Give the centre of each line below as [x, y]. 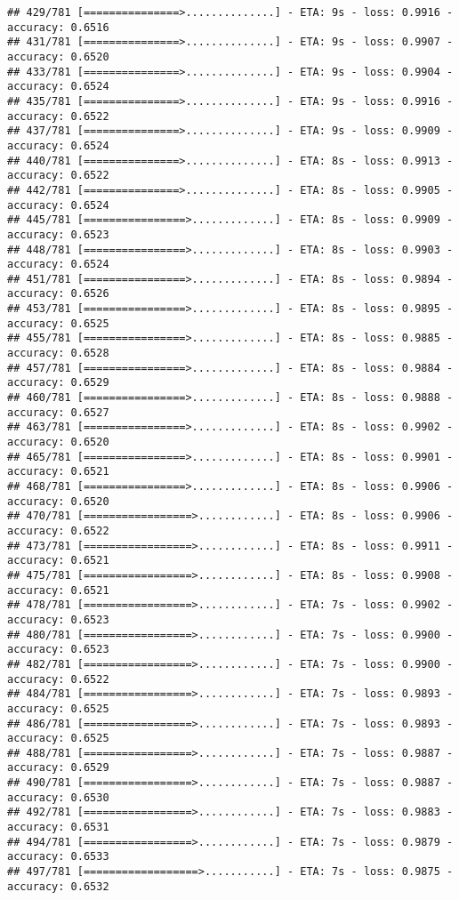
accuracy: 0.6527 [58, 412]
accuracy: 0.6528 [58, 354]
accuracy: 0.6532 [58, 886]
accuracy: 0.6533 [58, 857]
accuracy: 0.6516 [58, 27]
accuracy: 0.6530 [58, 797]
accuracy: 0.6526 [58, 294]
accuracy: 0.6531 [58, 828]
